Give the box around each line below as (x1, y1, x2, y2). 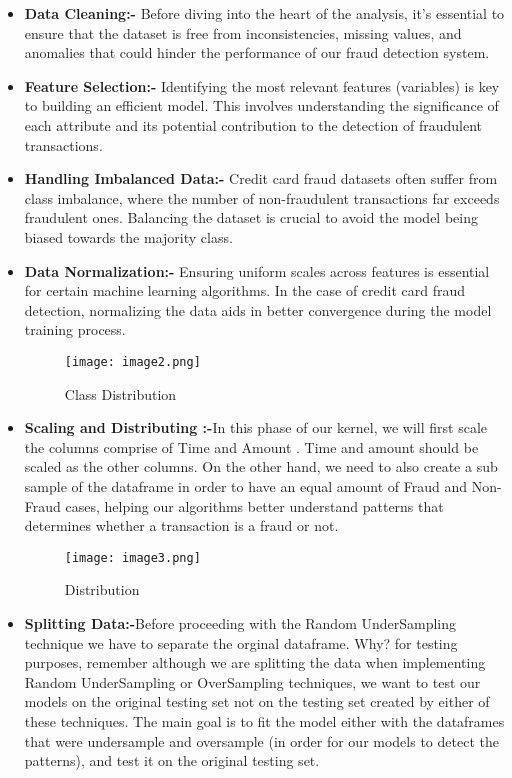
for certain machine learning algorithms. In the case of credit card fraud (24, 280, 466, 301)
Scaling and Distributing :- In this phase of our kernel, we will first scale (24, 417, 488, 438)
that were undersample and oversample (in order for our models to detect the (24, 730, 499, 751)
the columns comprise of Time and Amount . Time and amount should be (24, 436, 479, 457)
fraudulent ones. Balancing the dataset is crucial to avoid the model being (24, 207, 478, 228)
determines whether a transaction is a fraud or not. (24, 515, 339, 536)
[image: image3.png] (64, 550, 201, 565)
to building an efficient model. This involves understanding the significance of (24, 95, 499, 116)
